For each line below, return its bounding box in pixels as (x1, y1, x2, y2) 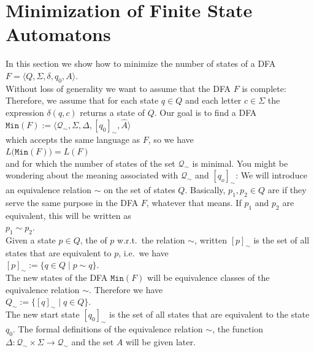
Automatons (6, 21, 111, 47)
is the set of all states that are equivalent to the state (109, 308, 310, 321)
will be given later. (125, 335, 196, 348)
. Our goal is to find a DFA (154, 105, 257, 118)
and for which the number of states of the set (6, 156, 175, 169)
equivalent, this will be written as (6, 209, 131, 221)
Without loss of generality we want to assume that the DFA (6, 82, 231, 94)
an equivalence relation (6, 183, 92, 196)
